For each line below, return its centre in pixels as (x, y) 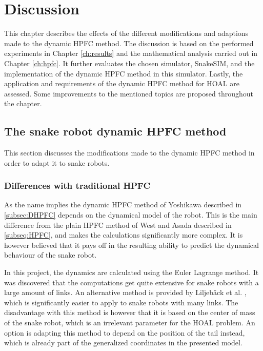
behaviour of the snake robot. (50, 255)
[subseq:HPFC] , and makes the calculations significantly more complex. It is (124, 235)
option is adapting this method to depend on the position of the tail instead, (125, 332)
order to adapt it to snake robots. (57, 162)
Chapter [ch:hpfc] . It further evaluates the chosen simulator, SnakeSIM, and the (129, 63)
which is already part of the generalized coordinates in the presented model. (123, 343)
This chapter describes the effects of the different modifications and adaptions (126, 33)
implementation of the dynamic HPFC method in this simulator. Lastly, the (124, 73)
